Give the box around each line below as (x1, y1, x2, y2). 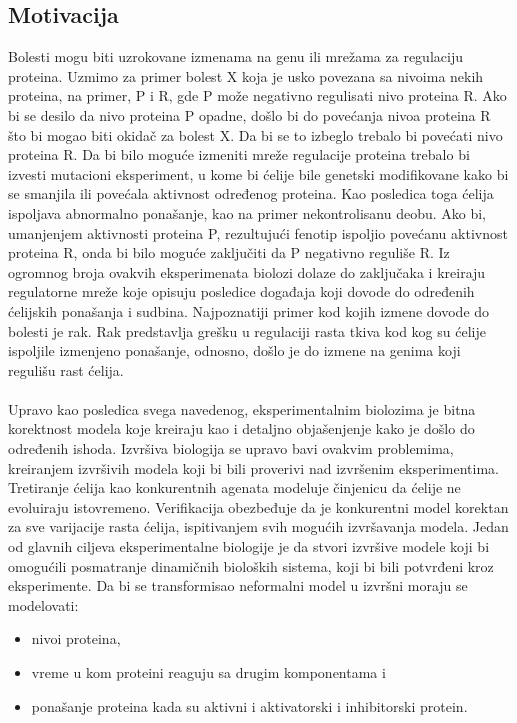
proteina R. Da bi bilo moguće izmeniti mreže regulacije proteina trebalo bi (8, 144, 470, 165)
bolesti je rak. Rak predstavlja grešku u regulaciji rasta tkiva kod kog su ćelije (8, 320, 486, 341)
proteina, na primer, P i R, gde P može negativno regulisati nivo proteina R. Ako (8, 85, 507, 106)
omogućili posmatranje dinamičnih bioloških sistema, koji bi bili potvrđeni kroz (8, 555, 494, 576)
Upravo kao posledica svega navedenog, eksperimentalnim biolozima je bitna (8, 398, 476, 419)
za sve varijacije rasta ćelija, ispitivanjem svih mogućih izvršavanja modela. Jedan (8, 516, 509, 537)
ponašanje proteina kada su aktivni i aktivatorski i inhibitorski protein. (31, 695, 468, 716)
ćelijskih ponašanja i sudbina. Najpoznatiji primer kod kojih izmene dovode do (8, 300, 490, 321)
